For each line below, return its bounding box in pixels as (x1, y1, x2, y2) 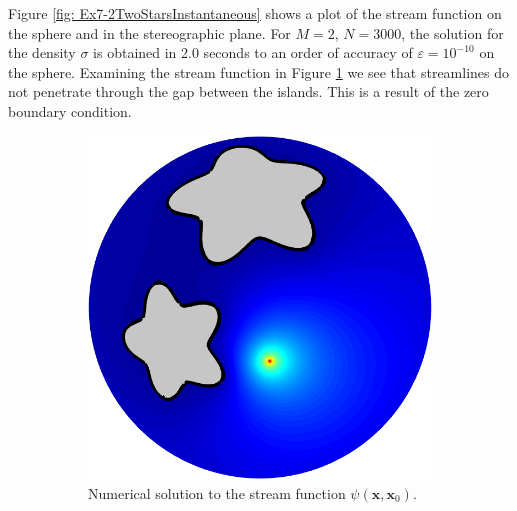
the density (8, 42, 76, 63)
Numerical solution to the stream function (88, 482, 346, 503)
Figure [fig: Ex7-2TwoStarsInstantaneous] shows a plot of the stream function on (8, 3, 502, 23)
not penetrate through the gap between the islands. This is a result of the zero (8, 81, 489, 102)
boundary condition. (8, 100, 132, 121)
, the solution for (401, 22, 504, 43)
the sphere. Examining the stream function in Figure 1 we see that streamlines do (8, 61, 510, 82)
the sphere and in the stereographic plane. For (8, 22, 291, 43)
